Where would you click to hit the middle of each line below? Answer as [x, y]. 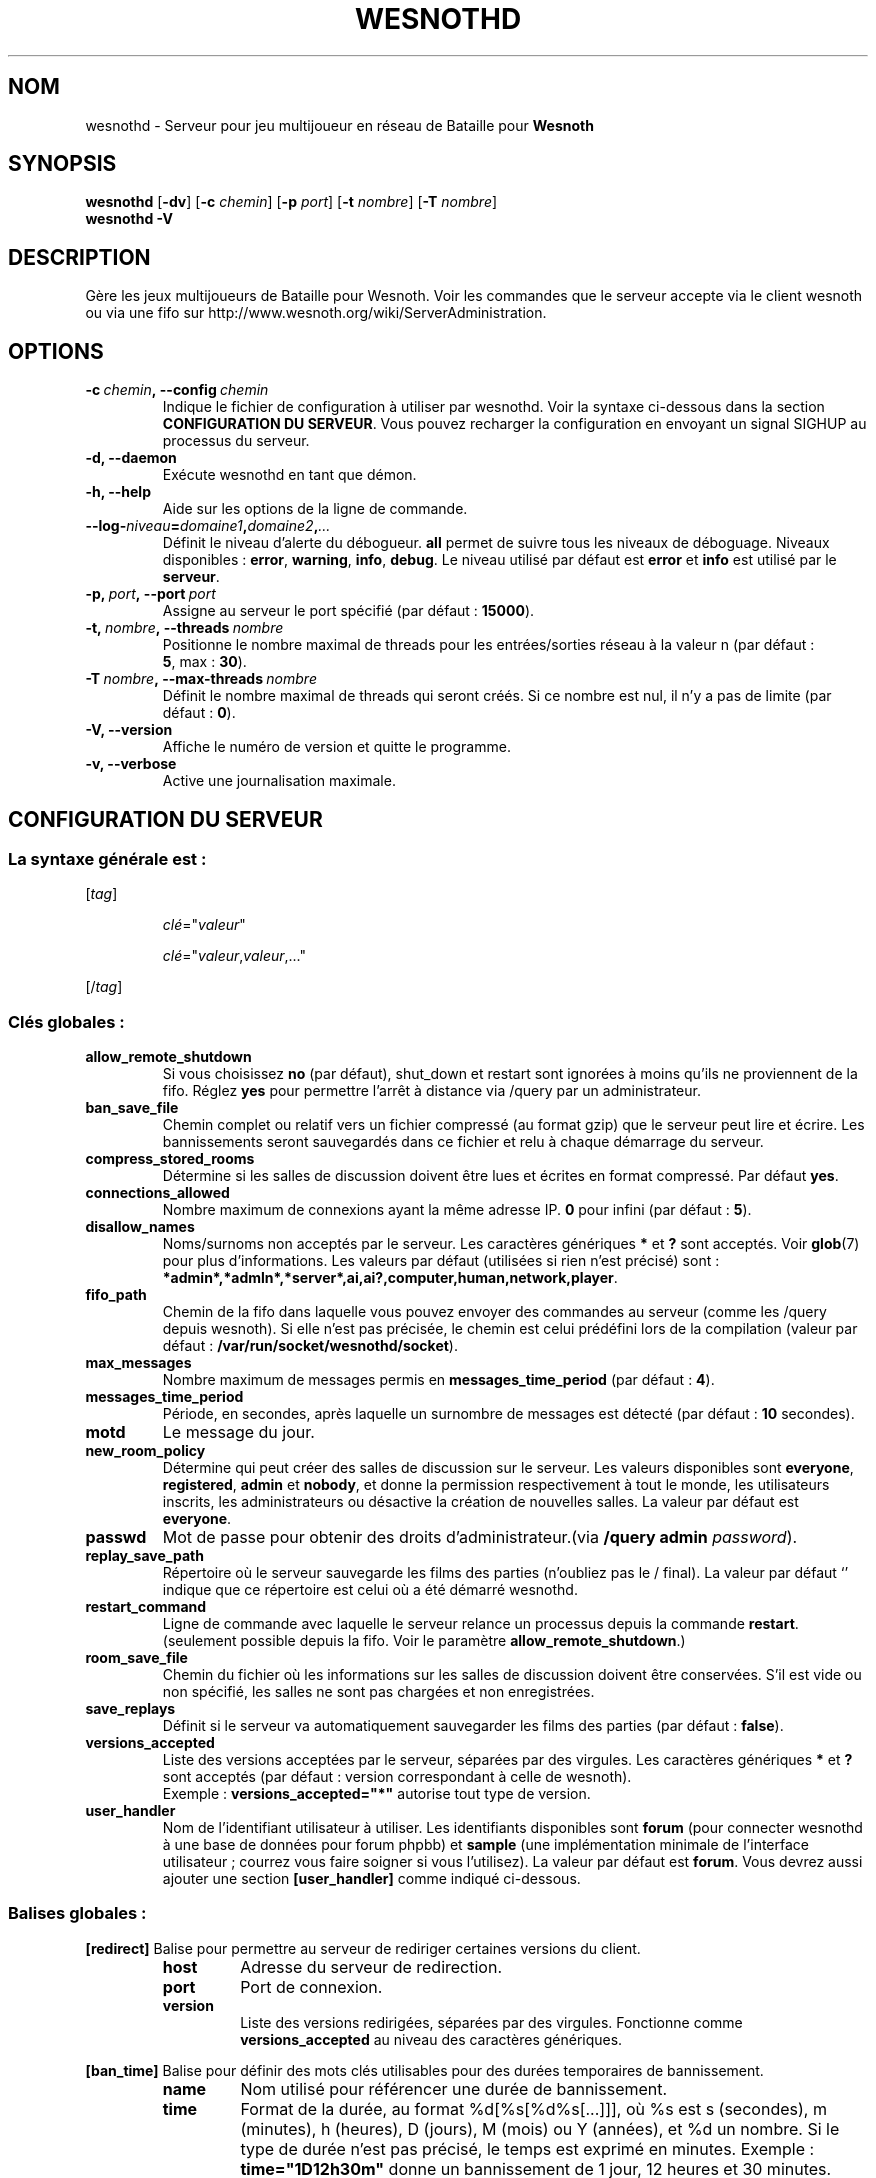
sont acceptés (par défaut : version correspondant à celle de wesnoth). [397, 1777]
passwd [116, 1537]
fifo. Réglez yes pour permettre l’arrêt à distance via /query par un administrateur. [431, 1091]
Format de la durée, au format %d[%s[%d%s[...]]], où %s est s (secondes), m [533, 2108]
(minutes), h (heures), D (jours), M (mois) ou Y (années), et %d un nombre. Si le [540, 2128]
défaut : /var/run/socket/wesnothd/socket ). [310, 1346]
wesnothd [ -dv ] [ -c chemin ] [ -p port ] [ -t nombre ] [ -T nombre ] [291, 202]
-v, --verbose [131, 764]
